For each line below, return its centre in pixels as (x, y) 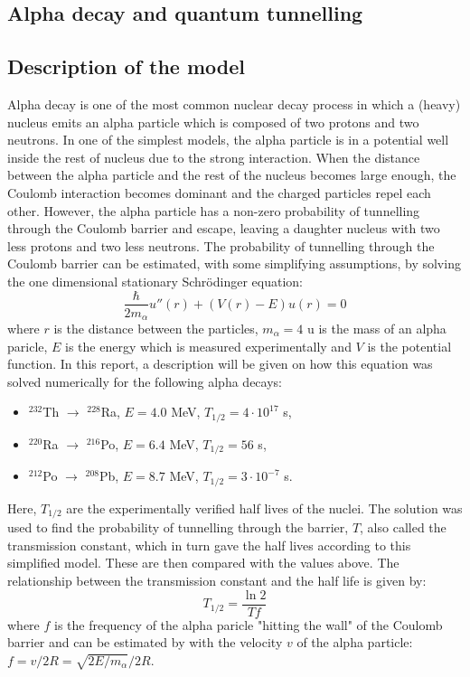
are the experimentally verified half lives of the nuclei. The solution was (264, 508)
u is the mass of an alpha (377, 329)
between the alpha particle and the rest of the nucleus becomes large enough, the (232, 175)
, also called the (403, 527)
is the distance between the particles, (156, 329)
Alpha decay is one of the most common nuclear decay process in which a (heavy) (234, 103)
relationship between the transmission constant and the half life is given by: (217, 580)
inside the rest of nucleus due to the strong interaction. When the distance (214, 157)
